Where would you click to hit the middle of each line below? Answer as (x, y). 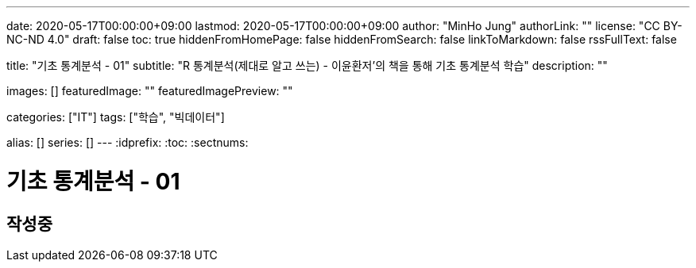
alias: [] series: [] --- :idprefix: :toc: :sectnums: (128, 142)
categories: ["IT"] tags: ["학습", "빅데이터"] (116, 117)
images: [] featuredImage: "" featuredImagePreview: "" (150, 91)
